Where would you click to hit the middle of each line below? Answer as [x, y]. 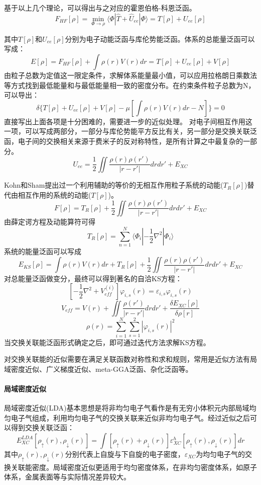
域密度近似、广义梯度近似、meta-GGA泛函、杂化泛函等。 [98, 369]
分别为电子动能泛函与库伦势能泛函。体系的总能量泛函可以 [160, 38]
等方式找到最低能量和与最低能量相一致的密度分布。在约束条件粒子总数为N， [130, 85]
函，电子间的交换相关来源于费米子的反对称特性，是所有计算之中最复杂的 [123, 141]
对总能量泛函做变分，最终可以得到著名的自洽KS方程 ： [93, 278]
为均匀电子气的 [221, 454]
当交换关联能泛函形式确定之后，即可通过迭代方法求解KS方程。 [107, 342]
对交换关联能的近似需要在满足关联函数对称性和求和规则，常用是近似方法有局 [130, 359]
